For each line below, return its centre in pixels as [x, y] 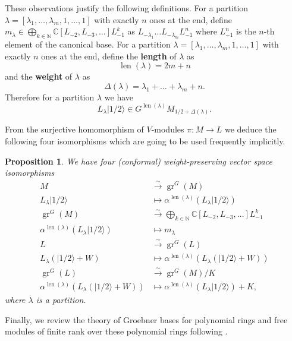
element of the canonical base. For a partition [88, 44]
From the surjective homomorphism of [74, 129]
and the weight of [39, 76]
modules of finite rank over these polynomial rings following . [116, 331]
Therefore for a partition [50, 97]
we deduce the [250, 129]
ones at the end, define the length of [109, 56]
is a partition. [61, 299]
